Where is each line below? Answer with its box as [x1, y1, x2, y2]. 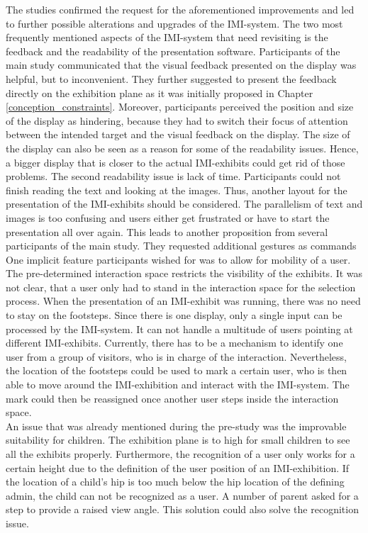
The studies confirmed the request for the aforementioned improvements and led [6, 2, 355, 16]
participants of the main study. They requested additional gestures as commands [6, 238, 357, 253]
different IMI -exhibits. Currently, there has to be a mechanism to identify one [6, 335, 343, 350]
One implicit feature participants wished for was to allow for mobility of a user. [6, 252, 351, 266]
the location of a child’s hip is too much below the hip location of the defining [6, 474, 345, 489]
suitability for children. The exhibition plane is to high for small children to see [6, 432, 350, 447]
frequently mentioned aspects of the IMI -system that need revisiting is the [6, 30, 328, 45]
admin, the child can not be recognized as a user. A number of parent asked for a [6, 488, 359, 503]
